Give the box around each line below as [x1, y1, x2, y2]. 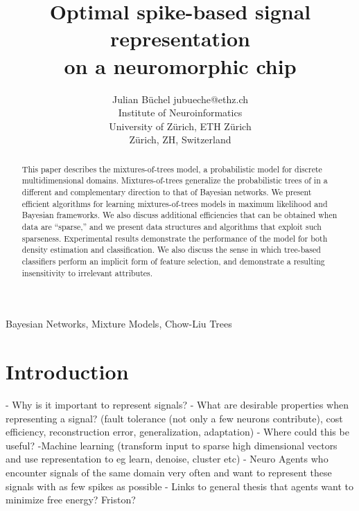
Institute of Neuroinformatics [118, 105, 243, 120]
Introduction [6, 357, 129, 386]
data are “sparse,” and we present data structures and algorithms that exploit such [21, 220, 322, 232]
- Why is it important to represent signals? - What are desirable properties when [6, 397, 349, 411]
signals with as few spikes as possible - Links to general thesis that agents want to [6, 478, 353, 493]
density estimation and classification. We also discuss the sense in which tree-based [21, 244, 321, 256]
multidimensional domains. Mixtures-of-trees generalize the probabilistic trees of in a [21, 174, 328, 186]
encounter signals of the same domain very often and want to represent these [6, 465, 332, 479]
